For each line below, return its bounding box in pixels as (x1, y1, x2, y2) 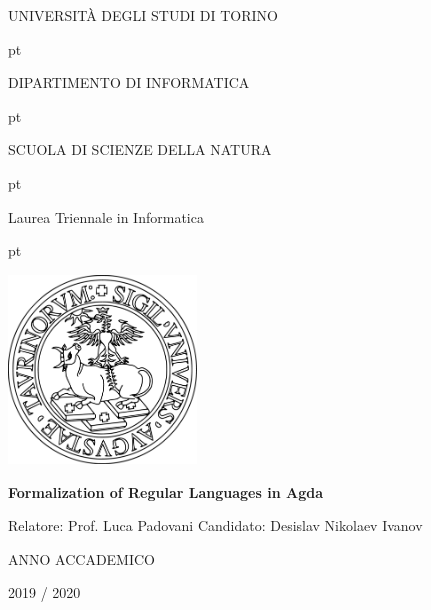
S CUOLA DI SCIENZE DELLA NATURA (8, 139, 272, 160)
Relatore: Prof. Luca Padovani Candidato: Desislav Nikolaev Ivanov (8, 515, 423, 536)
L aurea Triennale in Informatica (8, 206, 204, 227)
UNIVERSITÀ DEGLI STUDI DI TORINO (8, 5, 278, 25)
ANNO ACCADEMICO (8, 548, 155, 569)
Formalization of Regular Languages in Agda (8, 481, 323, 502)
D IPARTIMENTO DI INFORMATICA (8, 72, 250, 93)
